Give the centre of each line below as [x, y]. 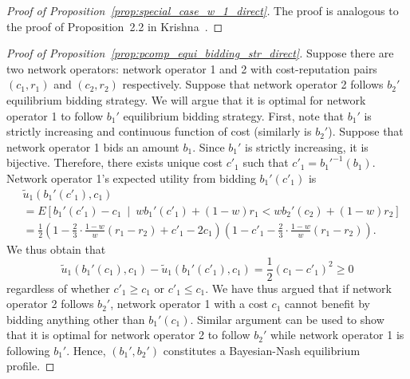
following [28, 350]
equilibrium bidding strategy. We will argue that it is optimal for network [186, 99]
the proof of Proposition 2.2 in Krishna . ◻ [115, 26]
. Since [209, 146]
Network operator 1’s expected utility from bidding [131, 178]
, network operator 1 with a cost [189, 304]
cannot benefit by [327, 304]
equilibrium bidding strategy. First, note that [234, 115]
